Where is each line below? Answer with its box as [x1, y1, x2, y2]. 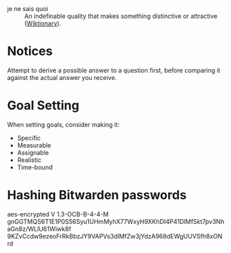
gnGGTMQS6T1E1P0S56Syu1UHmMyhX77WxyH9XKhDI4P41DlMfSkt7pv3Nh [7, 217, 225, 225]
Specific [17, 134, 41, 142]
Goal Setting [7, 98, 79, 114]
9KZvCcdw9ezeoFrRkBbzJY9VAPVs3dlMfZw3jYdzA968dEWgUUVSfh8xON [7, 232, 223, 240]
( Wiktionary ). [24, 19, 61, 28]
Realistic [17, 156, 41, 164]
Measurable [17, 141, 52, 149]
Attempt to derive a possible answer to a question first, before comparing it [7, 66, 221, 74]
